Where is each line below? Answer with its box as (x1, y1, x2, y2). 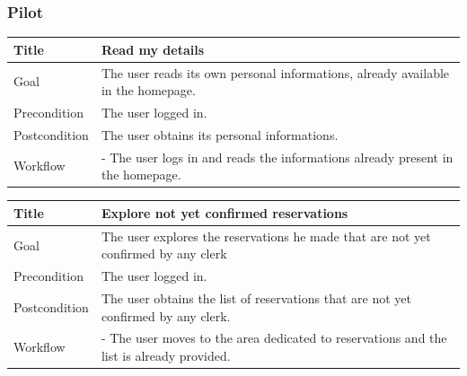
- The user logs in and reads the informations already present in (101, 147, 454, 166)
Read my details (101, 39, 205, 58)
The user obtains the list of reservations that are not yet (101, 289, 411, 307)
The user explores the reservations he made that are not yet (101, 226, 431, 245)
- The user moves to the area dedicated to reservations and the (101, 328, 447, 347)
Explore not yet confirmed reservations (101, 203, 348, 222)
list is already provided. (101, 346, 231, 365)
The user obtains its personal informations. (101, 125, 339, 144)
